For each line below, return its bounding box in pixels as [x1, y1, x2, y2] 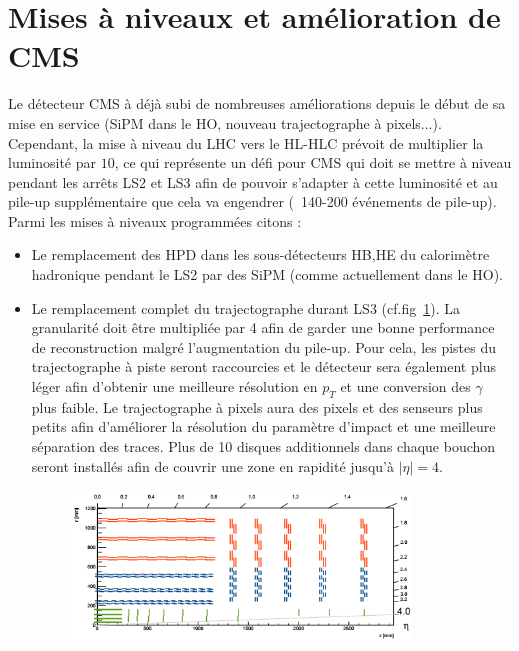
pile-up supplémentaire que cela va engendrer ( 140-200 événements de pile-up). [8, 191, 497, 212]
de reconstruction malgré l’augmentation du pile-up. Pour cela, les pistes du [31, 336, 497, 357]
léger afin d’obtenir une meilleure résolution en [31, 376, 318, 397]
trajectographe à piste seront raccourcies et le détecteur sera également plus [31, 356, 496, 377]
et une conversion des [340, 376, 471, 397]
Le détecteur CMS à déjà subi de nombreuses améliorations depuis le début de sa [8, 93, 506, 114]
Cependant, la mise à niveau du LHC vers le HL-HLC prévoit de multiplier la [8, 132, 484, 153]
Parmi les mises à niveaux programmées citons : [8, 210, 302, 231]
